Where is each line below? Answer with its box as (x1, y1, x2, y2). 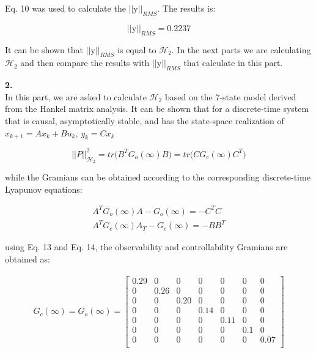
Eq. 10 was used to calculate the (5, 2, 126, 14)
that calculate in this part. (183, 56, 283, 69)
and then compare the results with (20, 56, 150, 69)
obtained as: (5, 252, 50, 265)
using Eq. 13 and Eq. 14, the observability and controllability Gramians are (5, 240, 288, 253)
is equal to (117, 43, 156, 56)
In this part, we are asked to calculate (5, 90, 147, 103)
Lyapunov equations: (5, 182, 83, 195)
